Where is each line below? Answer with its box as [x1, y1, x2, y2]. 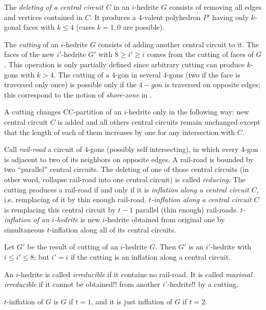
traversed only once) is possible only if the [4, 79, 137, 90]
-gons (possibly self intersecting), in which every [88, 144, 239, 154]
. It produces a [90, 11, 136, 22]
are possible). [123, 22, 165, 32]
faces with [23, 22, 55, 32]
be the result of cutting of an [27, 241, 118, 252]
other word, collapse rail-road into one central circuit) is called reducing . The [4, 173, 245, 184]
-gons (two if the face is [167, 69, 240, 80]
